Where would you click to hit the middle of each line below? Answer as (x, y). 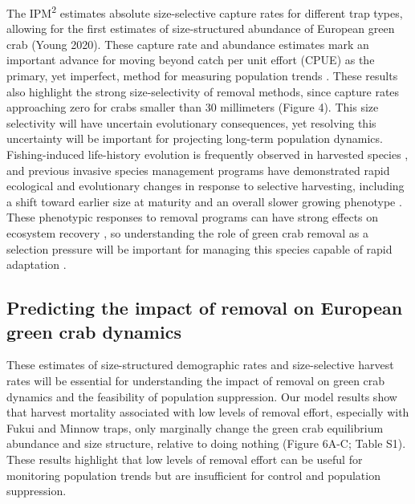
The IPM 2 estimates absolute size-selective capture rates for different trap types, (205, 12)
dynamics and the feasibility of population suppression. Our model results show (202, 396)
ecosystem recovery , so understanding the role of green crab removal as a (187, 232)
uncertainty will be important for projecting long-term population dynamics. (195, 138)
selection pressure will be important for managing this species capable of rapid (199, 248)
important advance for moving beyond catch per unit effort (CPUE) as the (191, 60)
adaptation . (37, 264)
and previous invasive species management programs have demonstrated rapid (198, 170)
